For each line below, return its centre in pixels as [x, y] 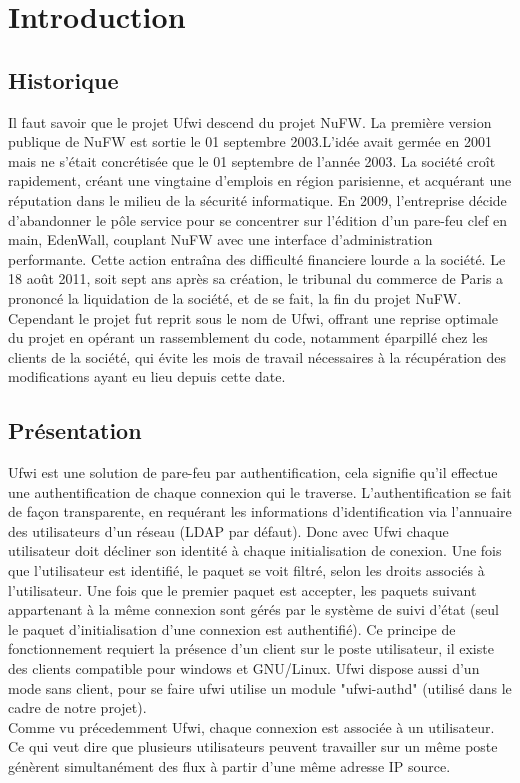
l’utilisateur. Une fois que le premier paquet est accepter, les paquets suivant [242, 589]
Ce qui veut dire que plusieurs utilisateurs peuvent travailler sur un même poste [253, 746]
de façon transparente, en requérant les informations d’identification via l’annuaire [260, 511]
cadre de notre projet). [77, 707]
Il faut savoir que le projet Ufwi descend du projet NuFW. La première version [250, 121]
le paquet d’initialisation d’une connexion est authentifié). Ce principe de [232, 628]
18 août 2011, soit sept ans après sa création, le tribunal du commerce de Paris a [256, 278]
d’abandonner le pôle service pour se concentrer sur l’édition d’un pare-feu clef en [258, 219]
